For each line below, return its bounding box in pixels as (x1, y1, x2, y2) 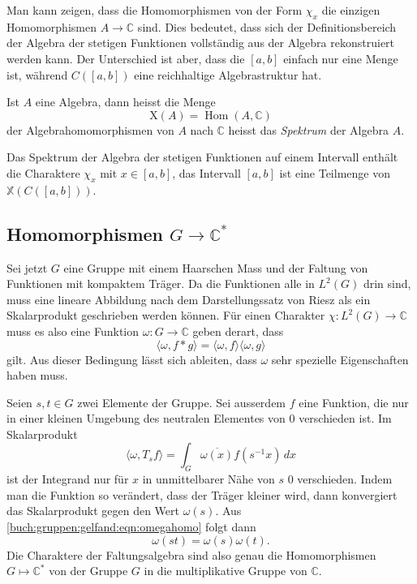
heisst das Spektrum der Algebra (228, 121, 389, 138)
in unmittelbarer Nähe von (142, 470, 275, 487)
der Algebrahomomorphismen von (6, 121, 174, 138)
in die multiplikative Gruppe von (144, 562, 307, 579)
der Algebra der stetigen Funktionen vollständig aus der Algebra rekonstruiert (6, 34, 395, 51)
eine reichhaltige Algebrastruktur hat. (134, 66, 322, 83)
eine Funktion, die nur (299, 393, 409, 410)
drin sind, (363, 275, 411, 292)
